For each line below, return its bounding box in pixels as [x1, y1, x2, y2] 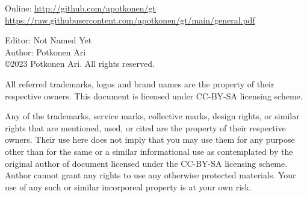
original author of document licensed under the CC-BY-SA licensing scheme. [5, 157, 288, 169]
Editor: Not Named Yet [5, 34, 92, 46]
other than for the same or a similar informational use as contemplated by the [5, 145, 293, 157]
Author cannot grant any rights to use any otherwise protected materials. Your [5, 169, 296, 181]
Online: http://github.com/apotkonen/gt [5, 2, 156, 14]
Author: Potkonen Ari [5, 45, 86, 58]
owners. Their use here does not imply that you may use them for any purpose [5, 133, 295, 146]
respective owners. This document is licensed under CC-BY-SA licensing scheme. [5, 89, 303, 102]
